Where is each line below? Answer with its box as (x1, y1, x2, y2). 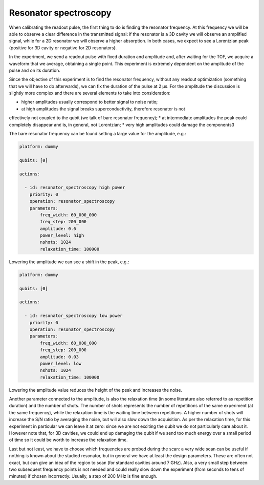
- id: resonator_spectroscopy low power (24, 313, 123, 318)
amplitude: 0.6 (40, 226, 77, 232)
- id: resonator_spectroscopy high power (24, 185, 126, 190)
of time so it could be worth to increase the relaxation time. (9, 437, 128, 443)
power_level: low (40, 360, 82, 366)
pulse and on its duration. (9, 67, 61, 73)
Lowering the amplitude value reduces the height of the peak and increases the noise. (9, 387, 182, 393)
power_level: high (40, 232, 84, 238)
